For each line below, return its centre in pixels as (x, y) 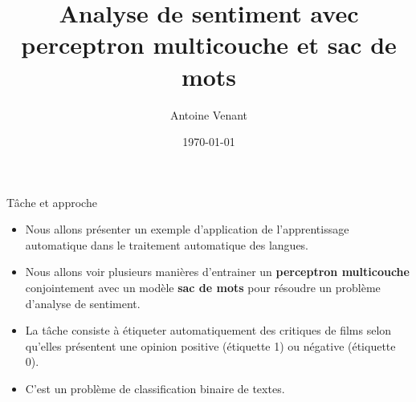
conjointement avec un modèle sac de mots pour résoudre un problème (203, 288)
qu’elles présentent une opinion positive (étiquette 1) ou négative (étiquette (210, 345)
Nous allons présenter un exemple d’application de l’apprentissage (187, 229)
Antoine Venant (209, 114)
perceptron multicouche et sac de (209, 45)
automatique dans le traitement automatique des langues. (167, 244)
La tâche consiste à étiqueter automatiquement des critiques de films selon (208, 330)
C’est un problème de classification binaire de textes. (155, 389)
